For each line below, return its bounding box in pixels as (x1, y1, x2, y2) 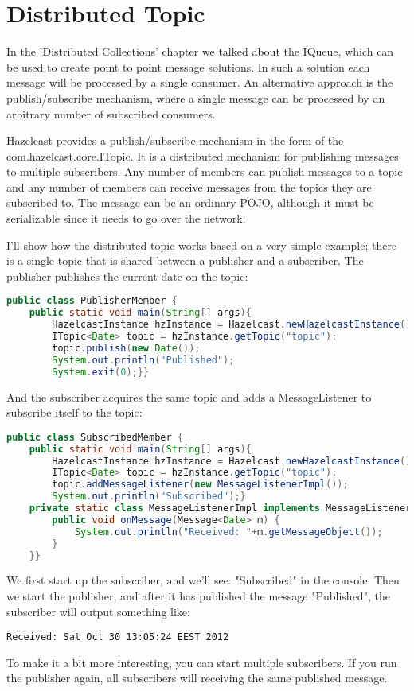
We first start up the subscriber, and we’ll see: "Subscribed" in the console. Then (6, 572, 400, 588)
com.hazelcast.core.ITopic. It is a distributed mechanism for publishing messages (6, 147, 399, 164)
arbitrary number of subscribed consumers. (6, 105, 216, 122)
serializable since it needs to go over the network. (6, 210, 246, 227)
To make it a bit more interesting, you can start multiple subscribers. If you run (6, 654, 397, 670)
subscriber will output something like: (6, 603, 190, 619)
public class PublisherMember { (6, 295, 178, 307)
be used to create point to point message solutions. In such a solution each (6, 58, 370, 75)
